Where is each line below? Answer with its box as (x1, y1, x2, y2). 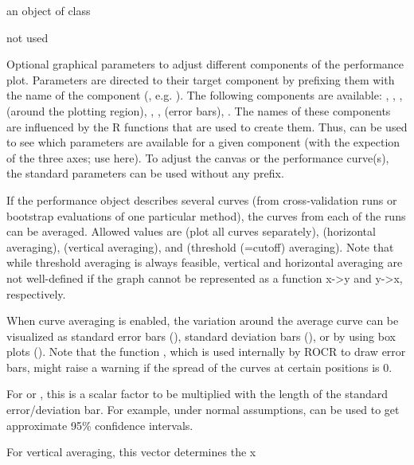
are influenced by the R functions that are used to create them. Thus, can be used (6, 118, 408, 135)
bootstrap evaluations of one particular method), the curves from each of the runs (6, 207, 406, 224)
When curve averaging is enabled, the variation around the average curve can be (6, 312, 399, 329)
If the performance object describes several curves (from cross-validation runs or (6, 191, 397, 208)
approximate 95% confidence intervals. (6, 416, 193, 433)
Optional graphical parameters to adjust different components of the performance (6, 56, 404, 72)
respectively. (6, 285, 66, 302)
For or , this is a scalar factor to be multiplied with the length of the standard (6, 385, 389, 402)
